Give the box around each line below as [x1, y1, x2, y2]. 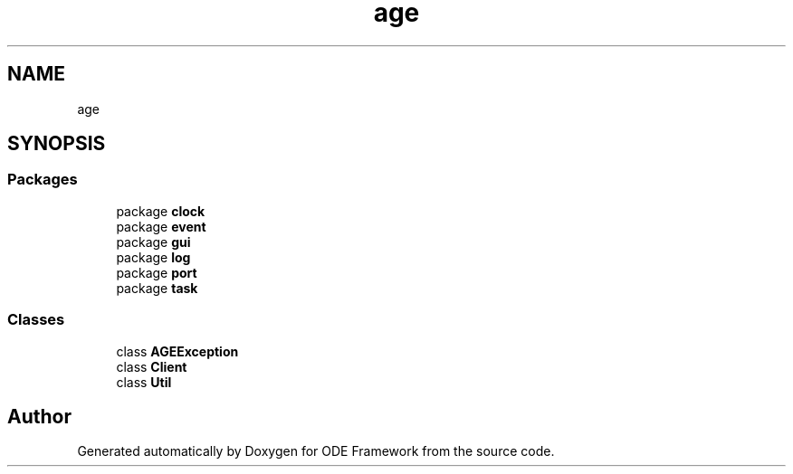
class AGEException [116, 343, 239, 359]
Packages [7, 170, 78, 189]
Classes [7, 310, 65, 329]
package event [116, 218, 206, 234]
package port [116, 264, 197, 280]
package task [116, 280, 198, 296]
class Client [116, 358, 187, 374]
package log [116, 249, 191, 265]
